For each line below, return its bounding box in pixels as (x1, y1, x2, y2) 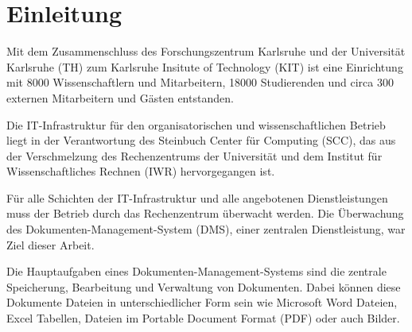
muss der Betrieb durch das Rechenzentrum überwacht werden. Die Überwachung (6, 205, 404, 222)
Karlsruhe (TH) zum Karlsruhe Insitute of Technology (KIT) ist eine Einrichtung (6, 58, 403, 75)
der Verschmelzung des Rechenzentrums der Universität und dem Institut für (6, 147, 383, 164)
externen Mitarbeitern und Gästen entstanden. (6, 89, 234, 106)
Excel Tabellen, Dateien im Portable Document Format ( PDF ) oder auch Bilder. (6, 310, 400, 326)
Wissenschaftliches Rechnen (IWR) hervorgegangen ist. (6, 163, 275, 180)
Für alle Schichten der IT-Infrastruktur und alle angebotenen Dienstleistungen (6, 189, 388, 206)
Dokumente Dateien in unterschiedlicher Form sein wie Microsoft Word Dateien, (6, 294, 398, 311)
